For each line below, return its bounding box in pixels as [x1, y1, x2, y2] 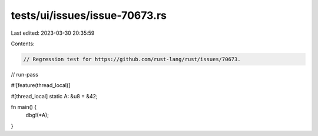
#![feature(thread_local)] [11, 82, 71, 89]
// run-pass [11, 71, 38, 78]
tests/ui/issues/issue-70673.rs [11, 9, 167, 22]
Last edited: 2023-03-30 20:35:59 [11, 29, 95, 37]
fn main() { [11, 104, 37, 111]
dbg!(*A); [25, 112, 49, 119]
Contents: [11, 40, 35, 47]
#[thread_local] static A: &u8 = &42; [11, 92, 98, 99]
